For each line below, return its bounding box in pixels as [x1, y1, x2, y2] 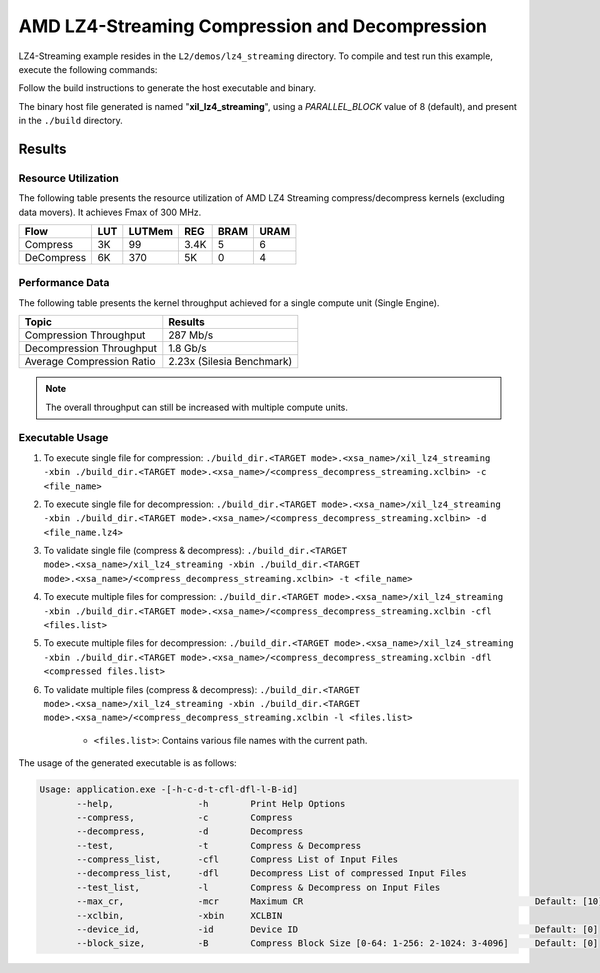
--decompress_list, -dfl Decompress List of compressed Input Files [76, 868, 467, 879]
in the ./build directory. [18, 115, 124, 127]
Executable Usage [18, 431, 109, 445]
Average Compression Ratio [24, 355, 156, 369]
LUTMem [128, 225, 174, 239]
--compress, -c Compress [76, 811, 294, 823]
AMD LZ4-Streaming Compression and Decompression [18, 15, 488, 37]
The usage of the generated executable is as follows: [18, 757, 237, 769]
